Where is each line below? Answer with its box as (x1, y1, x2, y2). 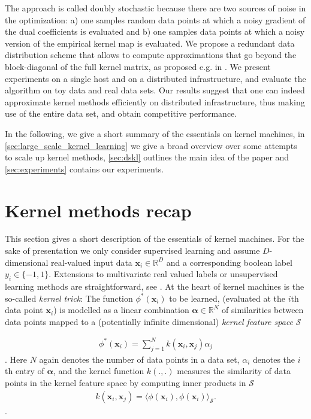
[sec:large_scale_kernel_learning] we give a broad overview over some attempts (5, 139, 297, 151)
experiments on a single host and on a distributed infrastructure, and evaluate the (5, 72, 306, 84)
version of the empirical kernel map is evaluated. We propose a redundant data (5, 37, 295, 49)
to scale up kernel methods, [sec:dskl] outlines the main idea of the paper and (5, 151, 289, 163)
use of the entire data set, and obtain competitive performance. (5, 107, 237, 120)
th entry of (5, 365, 44, 377)
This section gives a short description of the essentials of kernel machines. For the (5, 232, 304, 245)
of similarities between (222, 303, 304, 316)
